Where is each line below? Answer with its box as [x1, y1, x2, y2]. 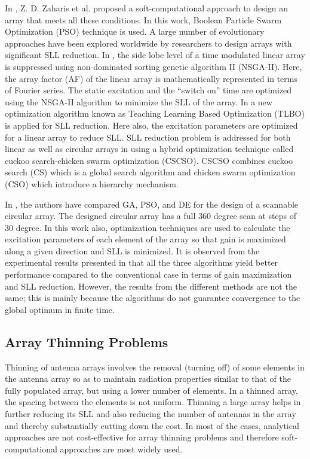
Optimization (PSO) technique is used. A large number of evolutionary [5, 25, 265, 38]
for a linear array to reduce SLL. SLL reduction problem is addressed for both [5, 130, 291, 143]
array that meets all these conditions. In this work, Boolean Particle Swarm [5, 13, 282, 26]
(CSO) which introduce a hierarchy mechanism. [5, 177, 179, 190]
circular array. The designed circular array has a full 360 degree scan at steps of [5, 209, 296, 222]
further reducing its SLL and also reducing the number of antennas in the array [5, 408, 296, 420]
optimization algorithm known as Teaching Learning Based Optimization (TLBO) [5, 107, 305, 120]
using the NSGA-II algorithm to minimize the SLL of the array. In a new [5, 95, 272, 108]
